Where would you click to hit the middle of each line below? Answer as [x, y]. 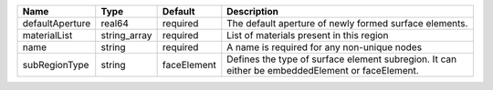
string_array [126, 35]
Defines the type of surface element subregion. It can [341, 59]
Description [252, 11]
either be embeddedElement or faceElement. [323, 70]
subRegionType [56, 65]
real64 [115, 23]
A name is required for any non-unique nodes [325, 47]
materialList [47, 35]
